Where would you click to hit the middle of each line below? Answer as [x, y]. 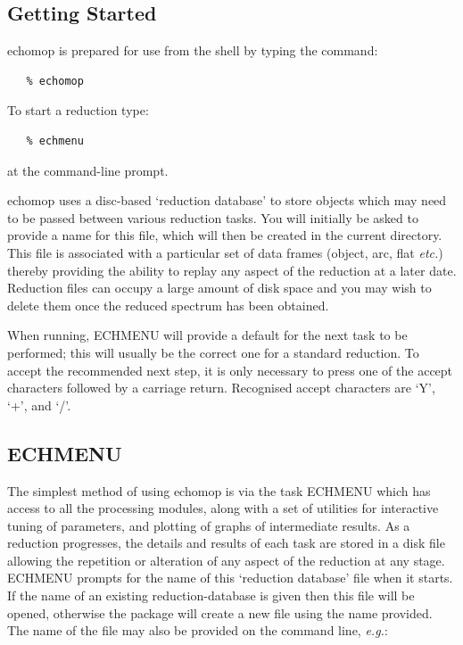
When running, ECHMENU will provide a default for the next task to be [207, 335]
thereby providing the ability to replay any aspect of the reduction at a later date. [232, 270]
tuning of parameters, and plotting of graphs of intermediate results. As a [209, 525]
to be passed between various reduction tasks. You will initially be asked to [213, 217]
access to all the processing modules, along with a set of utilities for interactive [223, 508]
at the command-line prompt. [88, 170]
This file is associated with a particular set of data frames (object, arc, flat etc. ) [225, 252]
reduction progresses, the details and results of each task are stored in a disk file [226, 543]
